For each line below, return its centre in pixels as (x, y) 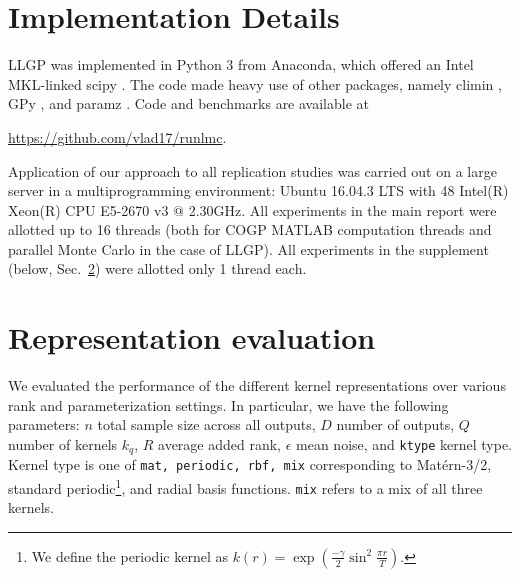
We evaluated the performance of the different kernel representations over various (257, 385)
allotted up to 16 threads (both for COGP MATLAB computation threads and (250, 229)
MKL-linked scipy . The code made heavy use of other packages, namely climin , (255, 83)
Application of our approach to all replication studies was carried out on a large (252, 170)
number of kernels (63, 443)
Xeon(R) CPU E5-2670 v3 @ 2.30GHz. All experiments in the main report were (252, 209)
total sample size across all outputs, (206, 424)
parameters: (44, 424)
